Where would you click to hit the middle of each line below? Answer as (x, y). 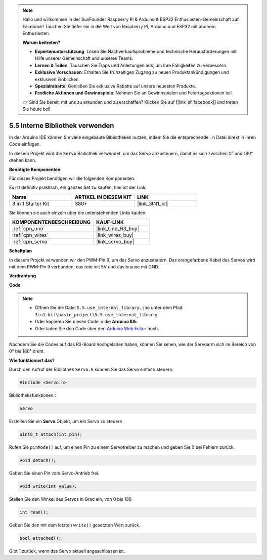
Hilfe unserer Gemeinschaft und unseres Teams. (84, 58)
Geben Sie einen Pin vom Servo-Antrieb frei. (54, 473)
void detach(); (38, 460)
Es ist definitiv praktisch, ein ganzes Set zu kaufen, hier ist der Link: (78, 187)
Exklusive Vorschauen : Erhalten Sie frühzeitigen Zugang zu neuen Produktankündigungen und (132, 72)
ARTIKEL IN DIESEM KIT (103, 197)
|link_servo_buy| (115, 242)
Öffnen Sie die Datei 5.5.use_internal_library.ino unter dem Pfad (109, 308)
